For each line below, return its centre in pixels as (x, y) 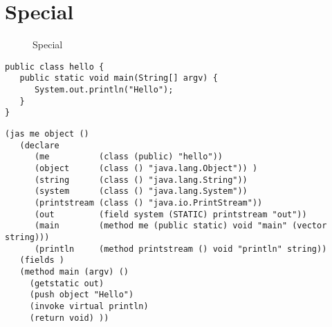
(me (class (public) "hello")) (128, 157)
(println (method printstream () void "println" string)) (181, 249)
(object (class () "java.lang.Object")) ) (146, 168)
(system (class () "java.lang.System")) (141, 191)
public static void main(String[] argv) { (119, 78)
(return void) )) (69, 318)
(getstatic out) (67, 283)
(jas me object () (47, 134)
